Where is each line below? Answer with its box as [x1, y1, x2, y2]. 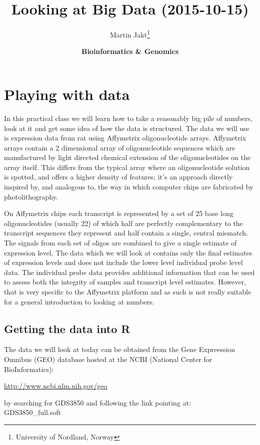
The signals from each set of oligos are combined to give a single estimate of [4, 237, 237, 248]
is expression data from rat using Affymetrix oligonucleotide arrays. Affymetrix [4, 132, 246, 143]
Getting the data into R [4, 320, 130, 336]
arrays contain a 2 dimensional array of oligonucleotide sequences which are [4, 142, 235, 152]
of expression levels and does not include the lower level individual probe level [4, 257, 243, 267]
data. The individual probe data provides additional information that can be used [4, 266, 255, 277]
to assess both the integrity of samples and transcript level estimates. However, [4, 276, 246, 287]
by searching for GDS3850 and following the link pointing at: [4, 397, 191, 407]
